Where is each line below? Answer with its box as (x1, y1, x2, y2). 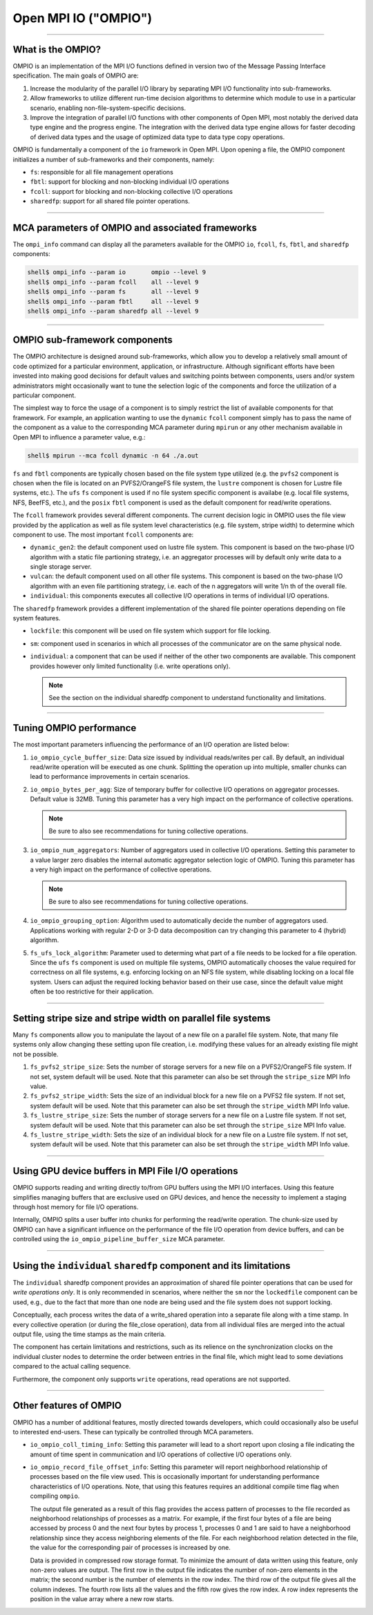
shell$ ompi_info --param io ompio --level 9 (27, 269, 207, 276)
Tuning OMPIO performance (12, 722, 137, 734)
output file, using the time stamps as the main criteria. (12, 1330, 166, 1339)
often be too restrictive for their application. (30, 987, 154, 996)
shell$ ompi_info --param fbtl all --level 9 (27, 298, 199, 305)
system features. (12, 614, 61, 622)
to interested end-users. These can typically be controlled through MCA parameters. (12, 1427, 254, 1436)
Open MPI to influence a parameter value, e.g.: (12, 433, 146, 441)
